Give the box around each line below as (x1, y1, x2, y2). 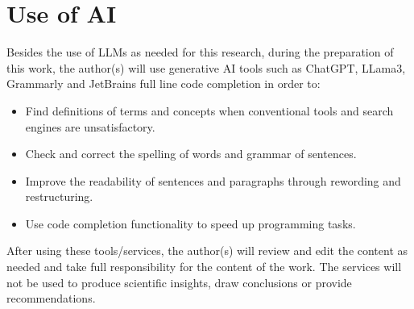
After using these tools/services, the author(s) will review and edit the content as (6, 242, 408, 259)
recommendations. (6, 290, 96, 307)
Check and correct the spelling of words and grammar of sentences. (25, 145, 357, 162)
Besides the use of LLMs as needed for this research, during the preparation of (6, 44, 394, 61)
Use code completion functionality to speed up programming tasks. (25, 215, 356, 232)
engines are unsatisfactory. (25, 118, 155, 135)
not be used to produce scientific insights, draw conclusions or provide (6, 274, 352, 290)
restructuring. (25, 188, 93, 205)
